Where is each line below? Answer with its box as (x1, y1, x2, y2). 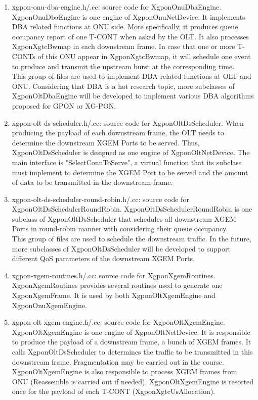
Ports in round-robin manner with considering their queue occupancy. (12, 223, 228, 234)
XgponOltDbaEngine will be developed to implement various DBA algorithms (12, 90, 254, 101)
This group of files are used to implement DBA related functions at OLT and (12, 71, 251, 81)
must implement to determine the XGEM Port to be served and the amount (12, 167, 248, 177)
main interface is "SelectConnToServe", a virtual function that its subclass (12, 157, 242, 167)
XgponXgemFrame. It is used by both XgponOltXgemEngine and (12, 290, 216, 301)
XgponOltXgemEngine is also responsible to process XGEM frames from (12, 366, 237, 377)
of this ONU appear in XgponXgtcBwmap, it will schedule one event (37, 51, 251, 61)
